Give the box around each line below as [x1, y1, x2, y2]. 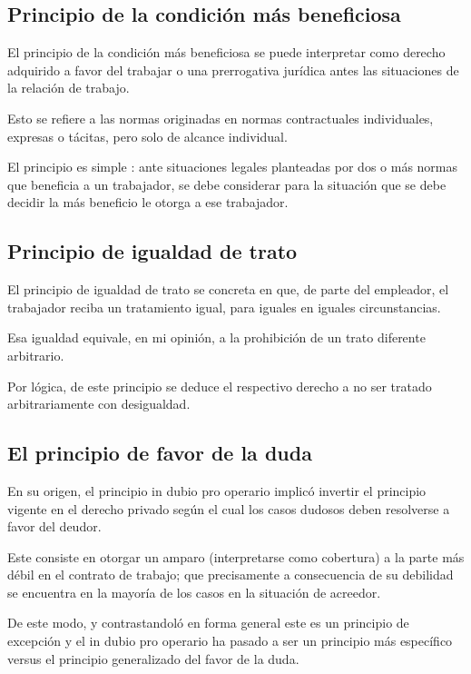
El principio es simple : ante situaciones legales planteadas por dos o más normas [7, 157, 458, 176]
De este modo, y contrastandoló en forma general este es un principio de [7, 613, 409, 632]
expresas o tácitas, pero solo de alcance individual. [7, 126, 288, 145]
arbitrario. [7, 345, 64, 364]
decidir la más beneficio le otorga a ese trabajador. [7, 193, 289, 212]
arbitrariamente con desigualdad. [7, 394, 191, 413]
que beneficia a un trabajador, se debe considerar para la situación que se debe [7, 174, 446, 193]
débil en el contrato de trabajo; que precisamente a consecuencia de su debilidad [7, 565, 454, 584]
